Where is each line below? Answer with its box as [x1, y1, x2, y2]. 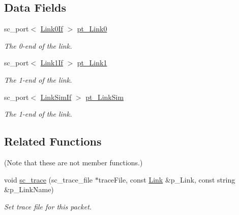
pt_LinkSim [85, 91, 124, 102]
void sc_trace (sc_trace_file [4, 174, 93, 185]
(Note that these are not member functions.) [4, 157, 143, 167]
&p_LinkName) [4, 184, 54, 195]
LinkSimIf [40, 91, 72, 102]
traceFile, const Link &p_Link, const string [98, 174, 235, 185]
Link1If [40, 57, 63, 68]
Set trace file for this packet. [4, 201, 92, 211]
